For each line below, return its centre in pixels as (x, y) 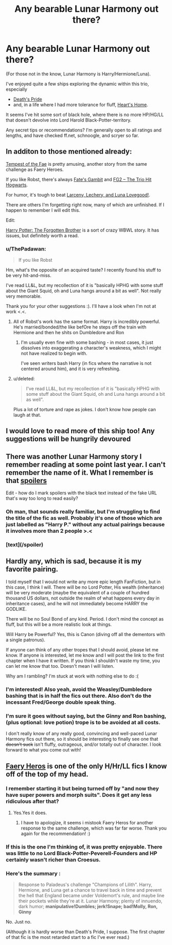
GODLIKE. (16, 609)
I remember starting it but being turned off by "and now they (82, 788)
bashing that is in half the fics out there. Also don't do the (79, 696)
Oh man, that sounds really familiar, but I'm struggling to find (83, 512)
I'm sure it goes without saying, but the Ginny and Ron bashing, (86, 716)
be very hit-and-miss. (29, 276)
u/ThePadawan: (26, 248)
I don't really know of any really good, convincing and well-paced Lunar (82, 734)
